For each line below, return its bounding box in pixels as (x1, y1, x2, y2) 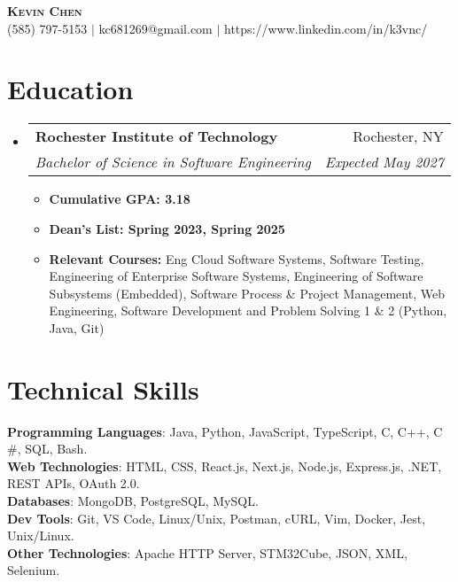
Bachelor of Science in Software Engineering (35, 151, 311, 173)
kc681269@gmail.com (98, 19, 213, 37)
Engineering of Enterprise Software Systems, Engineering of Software (49, 267, 423, 285)
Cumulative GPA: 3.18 (49, 190, 190, 208)
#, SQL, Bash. (7, 439, 88, 458)
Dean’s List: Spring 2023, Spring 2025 (49, 219, 285, 237)
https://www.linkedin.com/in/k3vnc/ (224, 19, 428, 37)
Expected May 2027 (324, 151, 444, 173)
